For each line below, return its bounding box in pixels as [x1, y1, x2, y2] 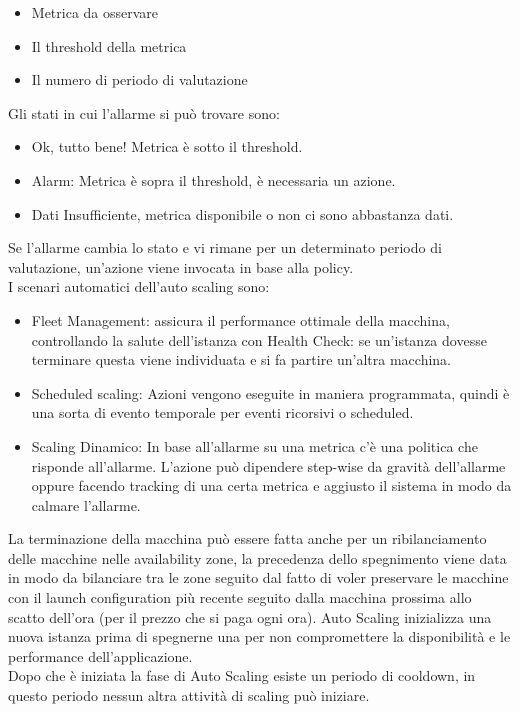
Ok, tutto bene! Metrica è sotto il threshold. [31, 136, 303, 157]
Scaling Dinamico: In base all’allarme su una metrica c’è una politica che [31, 435, 478, 456]
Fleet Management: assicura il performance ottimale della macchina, [31, 309, 450, 330]
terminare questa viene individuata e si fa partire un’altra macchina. [31, 349, 452, 370]
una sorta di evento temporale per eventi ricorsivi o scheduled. [31, 402, 414, 423]
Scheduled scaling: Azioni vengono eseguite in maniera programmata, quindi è [31, 382, 510, 403]
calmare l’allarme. [31, 494, 141, 515]
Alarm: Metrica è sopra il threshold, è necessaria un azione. [31, 169, 396, 190]
